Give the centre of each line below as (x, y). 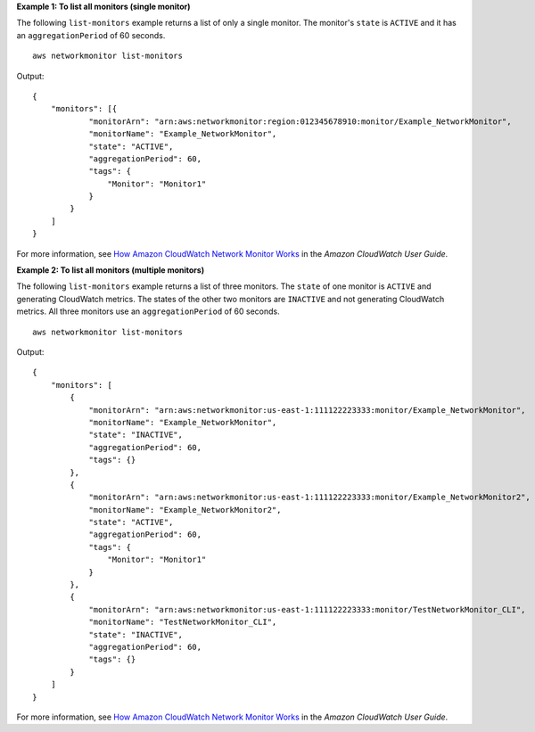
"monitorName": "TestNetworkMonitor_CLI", (183, 622)
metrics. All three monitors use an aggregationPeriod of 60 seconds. (148, 311)
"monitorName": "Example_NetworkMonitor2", (185, 510)
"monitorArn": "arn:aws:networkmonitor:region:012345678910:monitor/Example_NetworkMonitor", (300, 121)
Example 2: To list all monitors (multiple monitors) (111, 270)
